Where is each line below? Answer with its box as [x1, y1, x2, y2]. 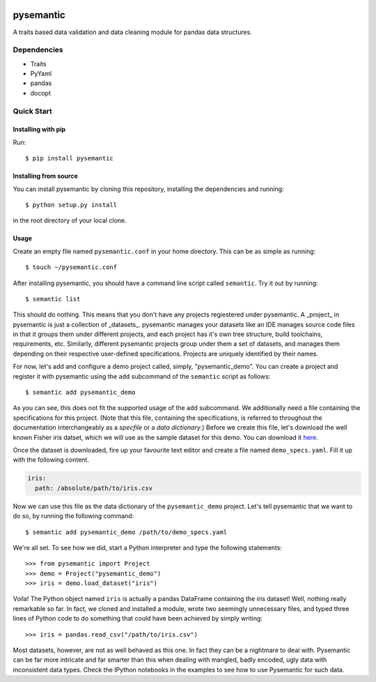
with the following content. [13, 455, 90, 464]
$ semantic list [25, 295, 81, 303]
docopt [30, 89, 52, 97]
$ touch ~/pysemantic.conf [25, 264, 118, 271]
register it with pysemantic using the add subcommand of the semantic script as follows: [13, 372, 271, 380]
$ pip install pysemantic [25, 154, 114, 162]
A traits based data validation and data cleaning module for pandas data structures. [13, 28, 252, 36]
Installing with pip [13, 126, 66, 134]
